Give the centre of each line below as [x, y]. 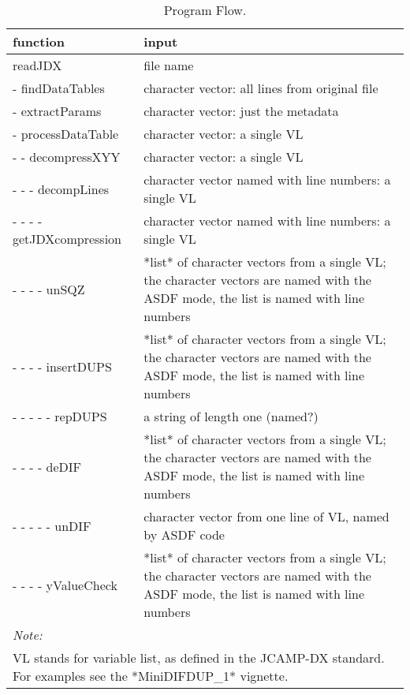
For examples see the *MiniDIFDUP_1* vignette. [151, 676]
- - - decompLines [61, 189]
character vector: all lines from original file [261, 88]
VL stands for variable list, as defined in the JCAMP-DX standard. [199, 658]
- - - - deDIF [47, 466]
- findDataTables [59, 88]
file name [169, 65]
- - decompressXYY [67, 157]
